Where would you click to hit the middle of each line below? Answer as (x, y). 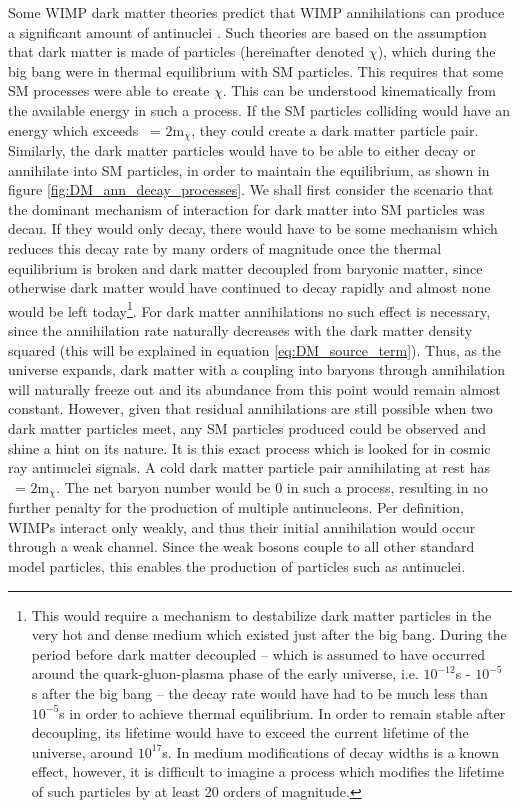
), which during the (436, 51)
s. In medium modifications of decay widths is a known (331, 751)
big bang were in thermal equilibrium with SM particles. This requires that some (256, 70)
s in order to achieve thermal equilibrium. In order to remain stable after (282, 712)
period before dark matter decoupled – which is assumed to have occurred (258, 653)
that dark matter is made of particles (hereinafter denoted (186, 51)
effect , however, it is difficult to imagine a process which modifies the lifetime (267, 771)
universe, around (82, 751)
